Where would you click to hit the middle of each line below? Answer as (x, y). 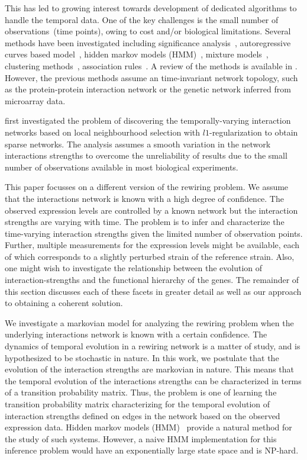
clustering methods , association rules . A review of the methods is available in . (151, 65)
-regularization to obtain (253, 132)
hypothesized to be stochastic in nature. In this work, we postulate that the (142, 357)
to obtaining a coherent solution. (64, 303)
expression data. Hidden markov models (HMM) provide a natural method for (148, 427)
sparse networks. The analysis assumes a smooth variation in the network (138, 144)
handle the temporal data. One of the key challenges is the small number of (142, 19)
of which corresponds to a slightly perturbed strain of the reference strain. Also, (150, 256)
